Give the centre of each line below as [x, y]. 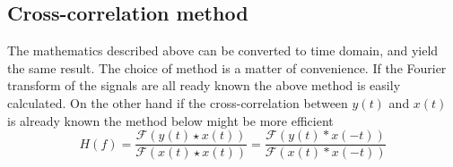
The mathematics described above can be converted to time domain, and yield [223, 50]
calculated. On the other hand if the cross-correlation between [178, 102]
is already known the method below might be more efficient [170, 120]
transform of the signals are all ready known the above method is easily [204, 85]
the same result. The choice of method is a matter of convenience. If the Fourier [227, 67]
